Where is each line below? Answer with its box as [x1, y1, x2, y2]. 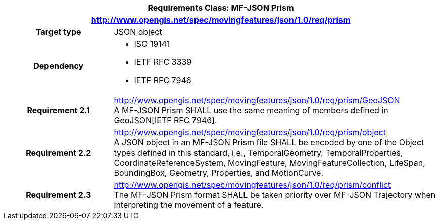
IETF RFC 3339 [134, 57, 192, 67]
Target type [35, 27, 81, 37]
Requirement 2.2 [26, 147, 91, 158]
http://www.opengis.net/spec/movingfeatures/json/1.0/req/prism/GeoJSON [114, 95, 400, 105]
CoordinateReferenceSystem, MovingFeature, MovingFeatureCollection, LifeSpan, [114, 158, 425, 168]
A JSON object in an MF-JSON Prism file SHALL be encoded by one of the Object [114, 137, 424, 147]
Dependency [33, 61, 84, 71]
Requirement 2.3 [26, 190, 91, 200]
